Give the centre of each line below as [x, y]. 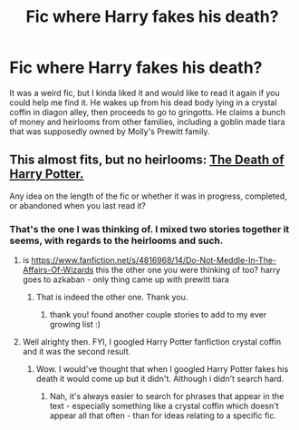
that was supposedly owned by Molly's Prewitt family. [110, 131]
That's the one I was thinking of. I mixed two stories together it [149, 229]
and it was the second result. [77, 352]
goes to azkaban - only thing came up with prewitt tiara [125, 279]
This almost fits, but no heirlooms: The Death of [147, 160]
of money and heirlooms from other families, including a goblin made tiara [147, 122]
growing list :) [75, 325]
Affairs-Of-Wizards [58, 270]
